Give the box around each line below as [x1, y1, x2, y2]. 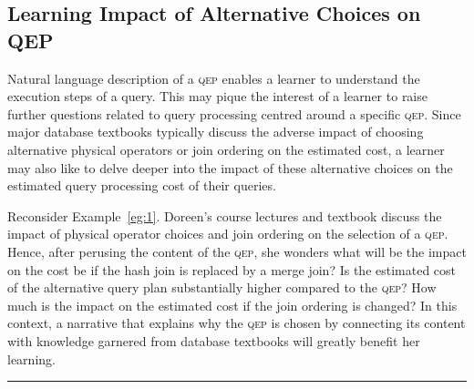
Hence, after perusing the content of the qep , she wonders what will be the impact [7, 241, 467, 261]
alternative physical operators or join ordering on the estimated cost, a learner [7, 139, 445, 159]
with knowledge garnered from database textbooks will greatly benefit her [7, 331, 420, 350]
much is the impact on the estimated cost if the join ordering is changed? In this [7, 295, 458, 314]
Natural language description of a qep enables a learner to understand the [7, 68, 420, 87]
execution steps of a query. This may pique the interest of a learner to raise [7, 87, 428, 106]
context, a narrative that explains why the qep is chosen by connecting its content [7, 313, 466, 333]
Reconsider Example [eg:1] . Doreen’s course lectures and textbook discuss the [7, 206, 442, 225]
